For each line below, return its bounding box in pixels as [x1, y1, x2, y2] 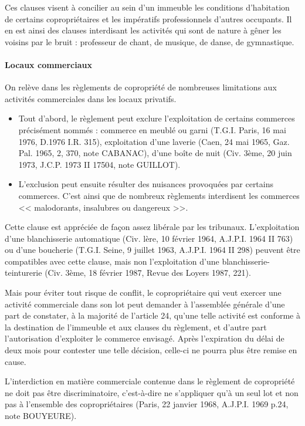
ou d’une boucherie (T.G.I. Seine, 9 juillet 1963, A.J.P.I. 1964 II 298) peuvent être [5, 244, 300, 256]
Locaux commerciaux [5, 58, 92, 70]
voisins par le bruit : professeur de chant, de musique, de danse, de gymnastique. [5, 35, 294, 48]
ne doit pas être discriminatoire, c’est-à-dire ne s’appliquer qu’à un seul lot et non [5, 386, 299, 398]
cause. [5, 355, 26, 367]
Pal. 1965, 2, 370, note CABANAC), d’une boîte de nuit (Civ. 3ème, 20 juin [18, 147, 292, 159]
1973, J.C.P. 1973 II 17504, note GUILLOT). [18, 158, 181, 170]
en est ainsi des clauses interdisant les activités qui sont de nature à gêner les [5, 24, 282, 36]
